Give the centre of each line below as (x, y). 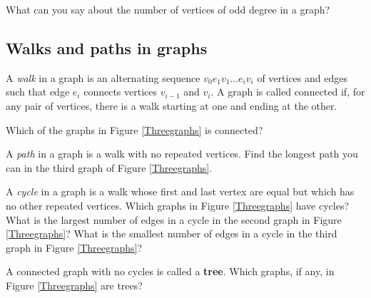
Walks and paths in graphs (107, 47)
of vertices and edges (302, 77)
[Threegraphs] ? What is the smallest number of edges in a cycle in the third (172, 233)
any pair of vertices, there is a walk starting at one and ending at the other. (172, 105)
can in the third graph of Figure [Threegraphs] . (109, 167)
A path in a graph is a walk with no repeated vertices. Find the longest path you (182, 154)
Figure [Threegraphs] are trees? (74, 285)
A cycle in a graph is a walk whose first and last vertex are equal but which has (180, 191)
